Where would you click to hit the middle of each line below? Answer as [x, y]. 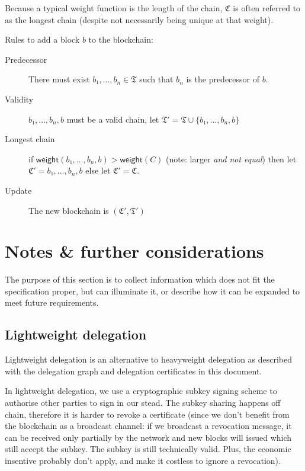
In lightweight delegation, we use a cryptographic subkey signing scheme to [141, 391]
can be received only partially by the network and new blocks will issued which [148, 437]
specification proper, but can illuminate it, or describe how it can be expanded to [152, 291]
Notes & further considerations [134, 251]
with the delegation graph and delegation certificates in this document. [134, 371]
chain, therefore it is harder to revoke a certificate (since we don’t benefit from [147, 414]
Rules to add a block [42, 39]
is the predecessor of [223, 79]
